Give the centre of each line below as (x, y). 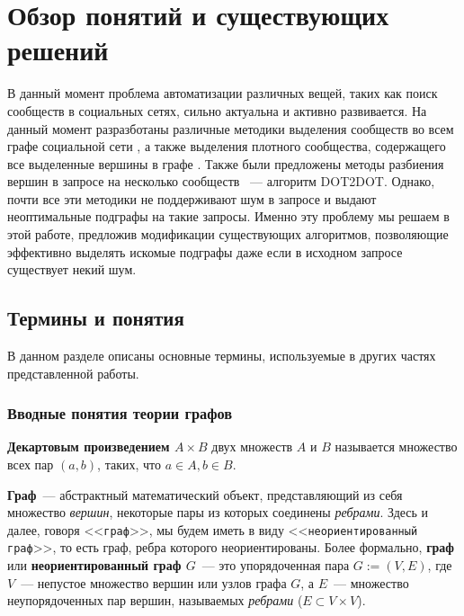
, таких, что (129, 464)
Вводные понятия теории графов (120, 413)
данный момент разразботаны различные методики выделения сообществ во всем (231, 128)
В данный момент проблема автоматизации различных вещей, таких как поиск (223, 93)
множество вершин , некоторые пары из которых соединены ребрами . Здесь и (218, 512)
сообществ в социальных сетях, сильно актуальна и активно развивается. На (217, 110)
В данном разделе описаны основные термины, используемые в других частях (222, 356)
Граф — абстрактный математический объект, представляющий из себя (205, 494)
